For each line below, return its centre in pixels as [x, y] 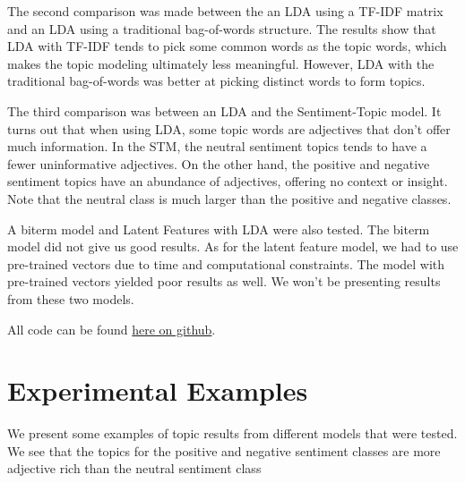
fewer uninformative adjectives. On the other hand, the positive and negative [219, 163]
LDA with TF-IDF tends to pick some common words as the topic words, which [227, 46]
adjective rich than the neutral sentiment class [134, 468]
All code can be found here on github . [112, 329]
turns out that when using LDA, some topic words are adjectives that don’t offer [229, 128]
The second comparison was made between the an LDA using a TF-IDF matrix [225, 11]
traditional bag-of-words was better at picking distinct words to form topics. [216, 81]
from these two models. [71, 298]
